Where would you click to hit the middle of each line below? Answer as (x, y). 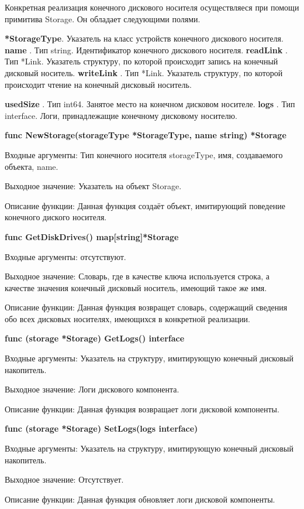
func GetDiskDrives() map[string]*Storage (92, 236)
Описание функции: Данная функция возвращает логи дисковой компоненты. (142, 409)
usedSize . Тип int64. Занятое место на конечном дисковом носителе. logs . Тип (150, 104)
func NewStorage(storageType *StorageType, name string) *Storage (146, 135)
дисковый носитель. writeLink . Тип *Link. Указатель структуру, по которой (144, 72)
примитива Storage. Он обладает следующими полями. (103, 18)
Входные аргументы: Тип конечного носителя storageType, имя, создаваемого (144, 154)
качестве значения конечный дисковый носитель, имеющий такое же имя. (136, 287)
